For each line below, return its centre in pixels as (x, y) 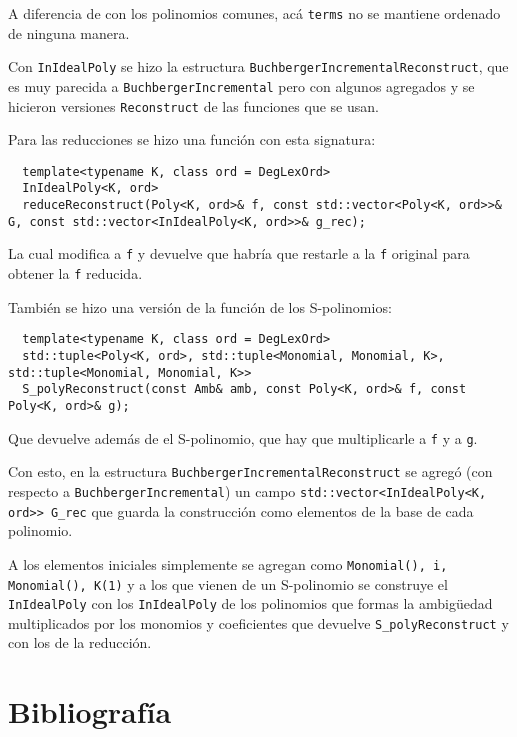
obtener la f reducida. (75, 273)
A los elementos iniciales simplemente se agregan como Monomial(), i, (228, 563)
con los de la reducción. (80, 642)
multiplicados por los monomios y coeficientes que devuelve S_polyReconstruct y (258, 622)
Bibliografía (90, 711)
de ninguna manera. (69, 32)
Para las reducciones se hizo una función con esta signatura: (192, 139)
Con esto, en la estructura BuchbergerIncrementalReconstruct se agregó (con (250, 471)
